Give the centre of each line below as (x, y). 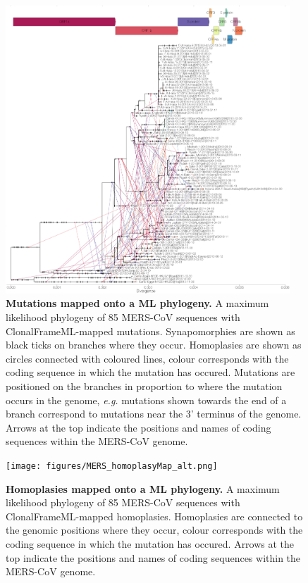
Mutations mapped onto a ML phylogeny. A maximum (137, 303)
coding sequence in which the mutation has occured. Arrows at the (150, 543)
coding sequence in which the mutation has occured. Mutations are (150, 372)
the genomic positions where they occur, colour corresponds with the (154, 530)
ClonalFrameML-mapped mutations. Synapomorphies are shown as (150, 331)
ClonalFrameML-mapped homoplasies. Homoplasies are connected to (154, 516)
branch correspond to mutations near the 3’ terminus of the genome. (154, 414)
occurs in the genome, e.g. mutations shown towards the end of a (146, 400)
